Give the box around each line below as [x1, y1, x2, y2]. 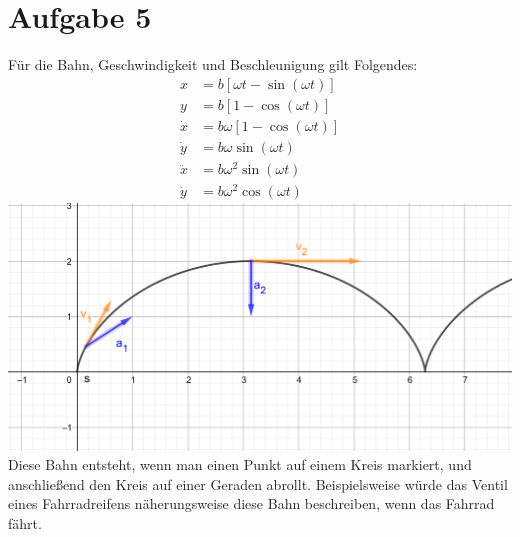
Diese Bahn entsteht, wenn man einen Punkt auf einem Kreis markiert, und [8, 454, 472, 475]
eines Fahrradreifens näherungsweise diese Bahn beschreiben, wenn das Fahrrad [8, 493, 495, 514]
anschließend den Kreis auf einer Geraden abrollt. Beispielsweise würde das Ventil [8, 473, 508, 494]
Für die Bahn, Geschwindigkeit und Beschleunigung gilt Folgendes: [8, 54, 418, 75]
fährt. [8, 513, 42, 533]
